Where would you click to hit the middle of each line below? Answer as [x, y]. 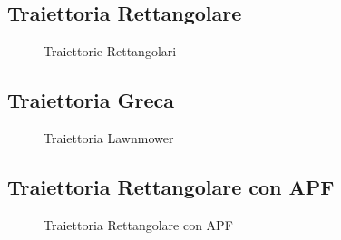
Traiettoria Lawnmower [109, 138]
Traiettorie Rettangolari [110, 51]
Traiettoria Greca [91, 100]
